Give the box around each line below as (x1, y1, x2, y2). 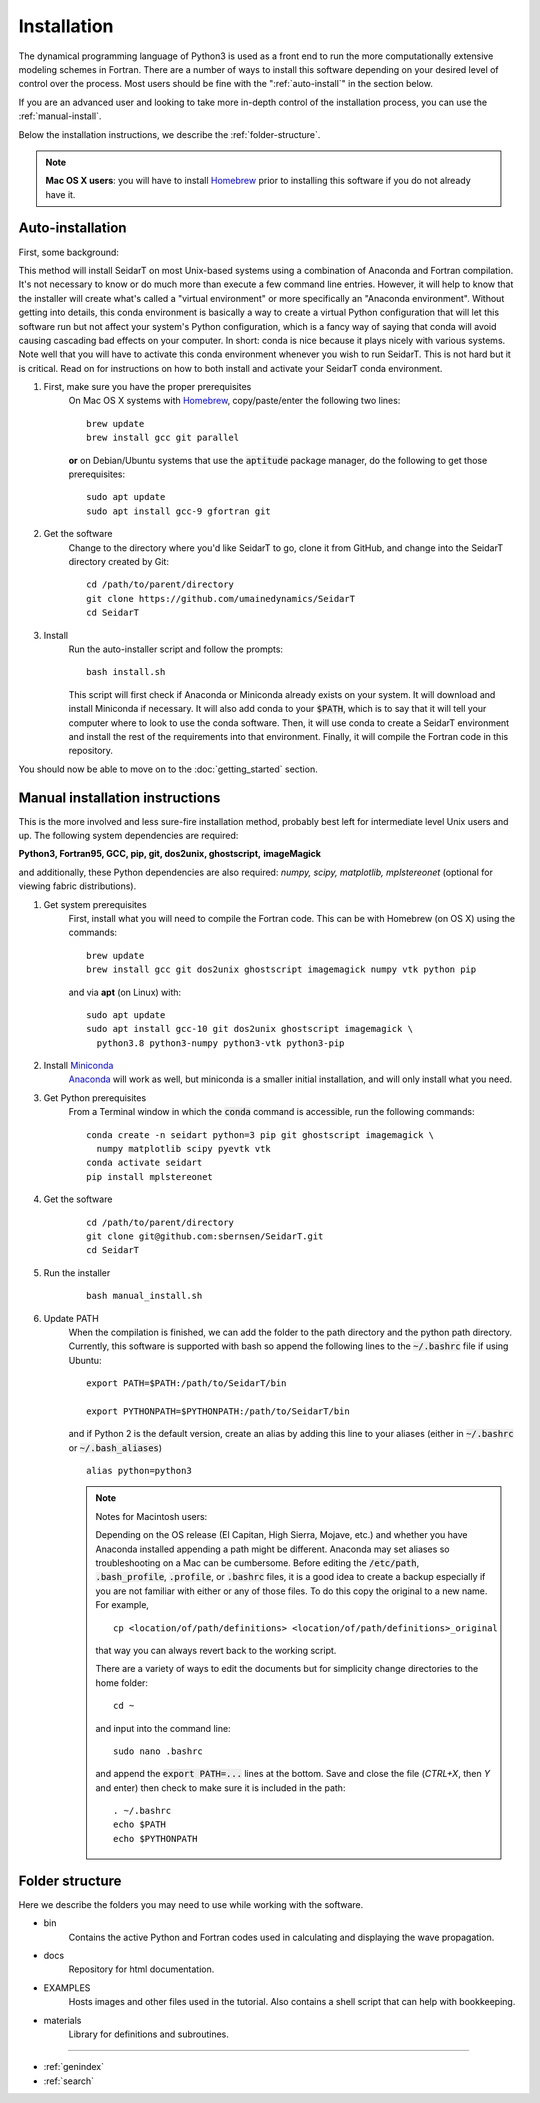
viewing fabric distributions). (18, 880, 137, 892)
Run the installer (43, 1266, 111, 1279)
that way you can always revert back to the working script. (95, 1644, 337, 1656)
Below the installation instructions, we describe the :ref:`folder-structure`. (18, 128, 321, 140)
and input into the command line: (95, 1722, 231, 1734)
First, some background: (18, 246, 120, 258)
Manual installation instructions (18, 789, 221, 806)
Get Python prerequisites (43, 1091, 147, 1104)
